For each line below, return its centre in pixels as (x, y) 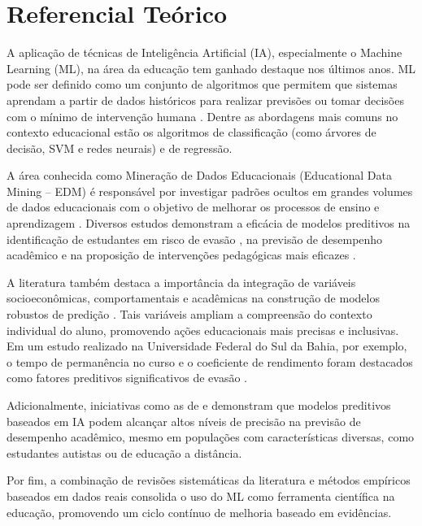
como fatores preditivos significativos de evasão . (127, 378)
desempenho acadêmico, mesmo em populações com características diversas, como (211, 437)
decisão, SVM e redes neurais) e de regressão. (120, 148)
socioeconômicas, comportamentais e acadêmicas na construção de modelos (193, 298)
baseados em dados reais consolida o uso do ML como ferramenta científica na (201, 496)
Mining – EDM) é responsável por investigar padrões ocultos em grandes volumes (210, 191)
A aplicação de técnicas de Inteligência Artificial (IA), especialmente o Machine (204, 52)
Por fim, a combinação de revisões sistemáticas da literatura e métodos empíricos (209, 480)
